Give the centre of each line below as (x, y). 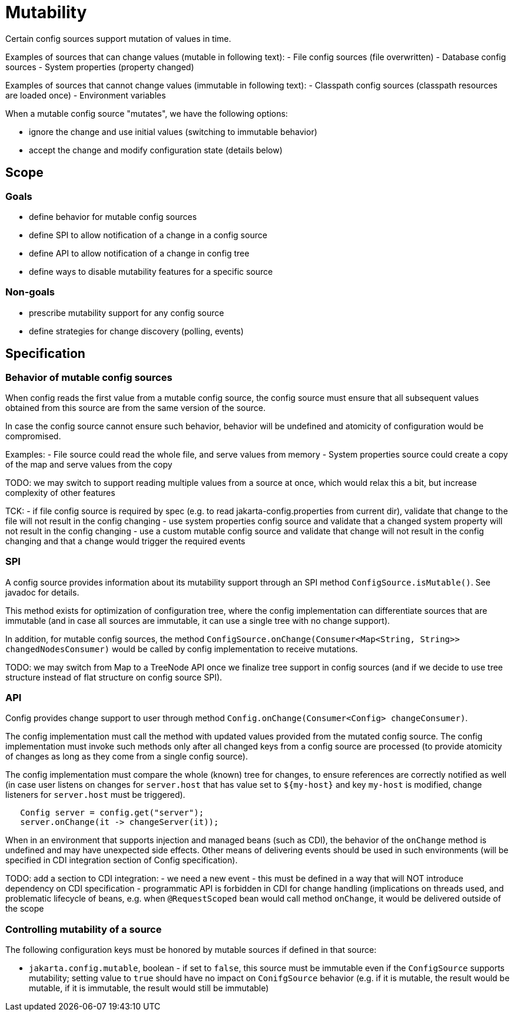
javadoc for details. (42, 592)
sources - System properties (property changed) (100, 67)
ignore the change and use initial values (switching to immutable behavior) (173, 131)
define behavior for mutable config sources (113, 216)
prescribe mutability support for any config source (127, 313)
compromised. (33, 436)
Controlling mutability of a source (84, 929)
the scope (25, 909)
